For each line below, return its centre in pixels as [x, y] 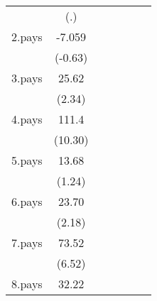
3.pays [27, 78]
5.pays [27, 160]
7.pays [27, 242]
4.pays [27, 119]
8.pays [27, 284]
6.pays [27, 201]
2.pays [27, 37]
